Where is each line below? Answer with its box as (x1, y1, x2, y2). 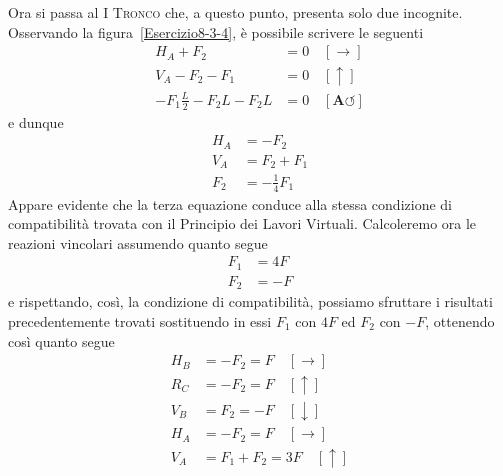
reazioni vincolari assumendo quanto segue (8, 232, 268, 253)
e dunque (8, 111, 64, 132)
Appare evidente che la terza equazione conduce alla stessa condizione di (8, 193, 452, 214)
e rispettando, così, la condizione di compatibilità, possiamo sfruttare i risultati (8, 291, 493, 312)
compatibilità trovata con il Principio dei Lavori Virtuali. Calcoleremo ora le (8, 213, 477, 234)
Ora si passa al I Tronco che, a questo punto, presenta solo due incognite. (8, 2, 463, 22)
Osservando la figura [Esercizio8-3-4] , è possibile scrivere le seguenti (8, 21, 424, 42)
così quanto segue (8, 330, 115, 351)
